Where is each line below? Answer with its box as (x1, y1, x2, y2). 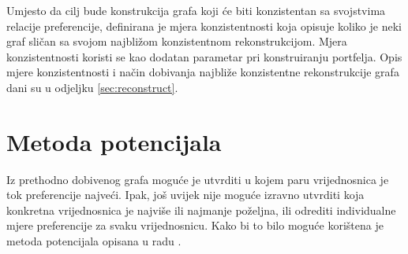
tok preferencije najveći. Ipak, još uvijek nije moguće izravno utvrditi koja (6, 186, 365, 203)
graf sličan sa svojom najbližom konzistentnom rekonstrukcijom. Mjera (6, 33, 347, 50)
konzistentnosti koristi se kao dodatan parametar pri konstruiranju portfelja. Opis (6, 48, 402, 64)
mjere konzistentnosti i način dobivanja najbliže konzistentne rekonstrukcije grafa (6, 64, 399, 80)
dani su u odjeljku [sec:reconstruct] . (6, 79, 178, 95)
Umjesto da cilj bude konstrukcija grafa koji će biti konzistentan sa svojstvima (6, 2, 386, 18)
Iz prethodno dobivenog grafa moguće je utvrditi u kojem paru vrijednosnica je (6, 171, 389, 187)
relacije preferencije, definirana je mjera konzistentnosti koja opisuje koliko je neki (6, 17, 402, 34)
